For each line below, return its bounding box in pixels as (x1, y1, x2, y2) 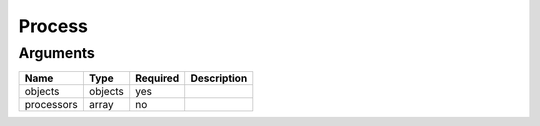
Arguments (18, 44, 95, 62)
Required (135, 71, 180, 85)
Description (190, 71, 248, 85)
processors (24, 98, 79, 112)
